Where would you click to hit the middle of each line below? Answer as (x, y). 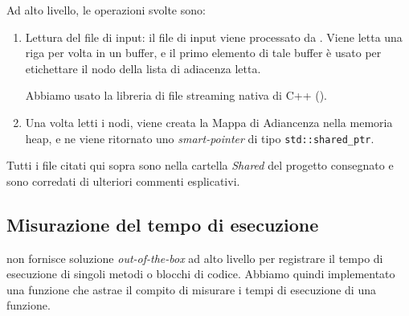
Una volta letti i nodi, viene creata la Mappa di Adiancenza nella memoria (209, 122)
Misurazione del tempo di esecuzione (163, 224)
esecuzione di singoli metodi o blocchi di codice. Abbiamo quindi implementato (201, 274)
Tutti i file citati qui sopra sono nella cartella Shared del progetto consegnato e (200, 165)
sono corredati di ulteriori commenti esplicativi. (123, 181)
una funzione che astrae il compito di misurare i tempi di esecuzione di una (191, 289)
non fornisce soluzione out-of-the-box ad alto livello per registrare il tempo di (195, 258)
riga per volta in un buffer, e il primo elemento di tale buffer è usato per (203, 53)
